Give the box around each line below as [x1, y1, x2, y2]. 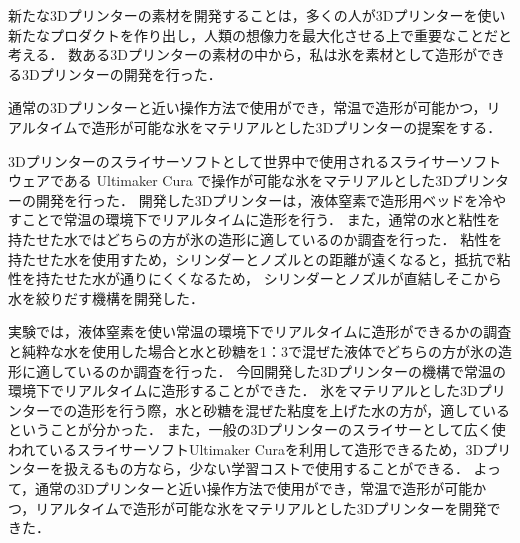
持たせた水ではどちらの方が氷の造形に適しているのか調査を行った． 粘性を [8, 228, 503, 249]
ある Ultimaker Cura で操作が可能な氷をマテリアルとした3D [63, 170, 453, 191]
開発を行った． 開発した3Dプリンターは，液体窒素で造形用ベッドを [35, 189, 479, 210]
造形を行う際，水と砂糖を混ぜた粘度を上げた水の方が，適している [77, 399, 510, 420]
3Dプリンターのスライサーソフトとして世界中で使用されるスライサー [8, 150, 460, 171]
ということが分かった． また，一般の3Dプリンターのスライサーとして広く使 [8, 419, 506, 440]
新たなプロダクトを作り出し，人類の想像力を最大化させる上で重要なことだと [8, 24, 512, 45]
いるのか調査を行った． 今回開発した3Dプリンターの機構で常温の [77, 360, 506, 381]
